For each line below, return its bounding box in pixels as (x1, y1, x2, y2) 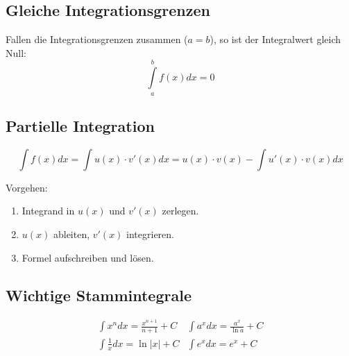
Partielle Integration (6, 115, 155, 136)
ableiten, (53, 226, 90, 241)
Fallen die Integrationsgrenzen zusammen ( (6, 32, 188, 46)
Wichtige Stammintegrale (6, 284, 191, 305)
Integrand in (22, 203, 75, 218)
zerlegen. (162, 203, 199, 218)
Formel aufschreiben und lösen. (22, 250, 154, 264)
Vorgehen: (6, 180, 48, 194)
